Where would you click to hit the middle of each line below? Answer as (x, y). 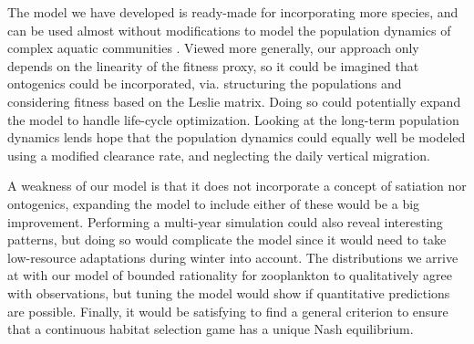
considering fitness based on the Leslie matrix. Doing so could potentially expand (234, 101)
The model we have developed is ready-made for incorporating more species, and (233, 12)
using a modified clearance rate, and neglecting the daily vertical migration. (219, 155)
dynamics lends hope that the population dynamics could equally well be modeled (237, 137)
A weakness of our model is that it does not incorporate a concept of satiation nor (237, 186)
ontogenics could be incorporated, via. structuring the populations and (205, 83)
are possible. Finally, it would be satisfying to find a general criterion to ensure (228, 311)
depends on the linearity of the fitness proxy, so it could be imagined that (213, 65)
